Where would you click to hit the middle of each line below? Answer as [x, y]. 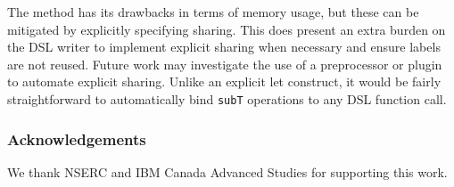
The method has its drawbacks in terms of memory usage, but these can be [213, 12]
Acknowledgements [77, 138]
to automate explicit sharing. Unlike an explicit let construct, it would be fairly [224, 81]
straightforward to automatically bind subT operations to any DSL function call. [227, 98]
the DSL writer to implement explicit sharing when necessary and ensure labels [224, 47]
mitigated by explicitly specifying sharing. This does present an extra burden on [227, 29]
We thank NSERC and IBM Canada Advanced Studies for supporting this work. [227, 171]
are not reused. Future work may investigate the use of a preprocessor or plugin [225, 64]
